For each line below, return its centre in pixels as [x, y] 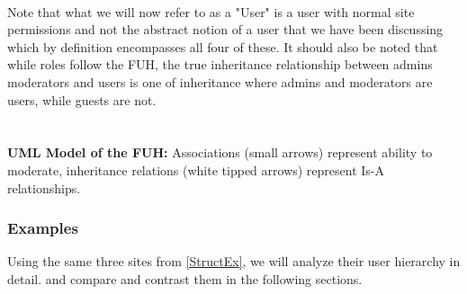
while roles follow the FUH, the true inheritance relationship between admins [220, 64]
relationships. [44, 187]
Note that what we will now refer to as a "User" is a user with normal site [211, 11]
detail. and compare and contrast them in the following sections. [185, 278]
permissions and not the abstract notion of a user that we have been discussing [225, 29]
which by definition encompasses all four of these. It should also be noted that [223, 46]
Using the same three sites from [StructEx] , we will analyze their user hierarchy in [234, 261]
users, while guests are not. [82, 99]
